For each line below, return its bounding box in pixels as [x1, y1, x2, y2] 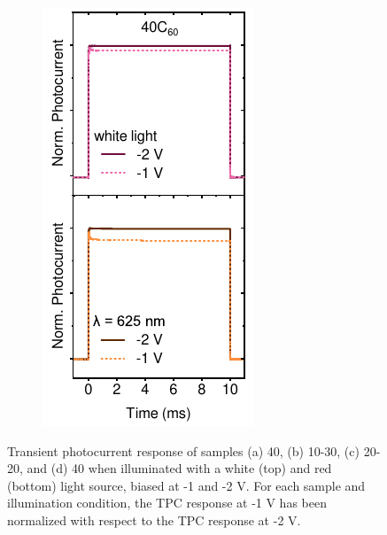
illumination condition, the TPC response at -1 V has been [7, 493, 327, 512]
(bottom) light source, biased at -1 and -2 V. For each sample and [7, 476, 366, 494]
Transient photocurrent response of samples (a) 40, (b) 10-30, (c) [7, 441, 360, 460]
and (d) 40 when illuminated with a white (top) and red [27, 459, 332, 477]
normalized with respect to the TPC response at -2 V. [7, 510, 301, 529]
